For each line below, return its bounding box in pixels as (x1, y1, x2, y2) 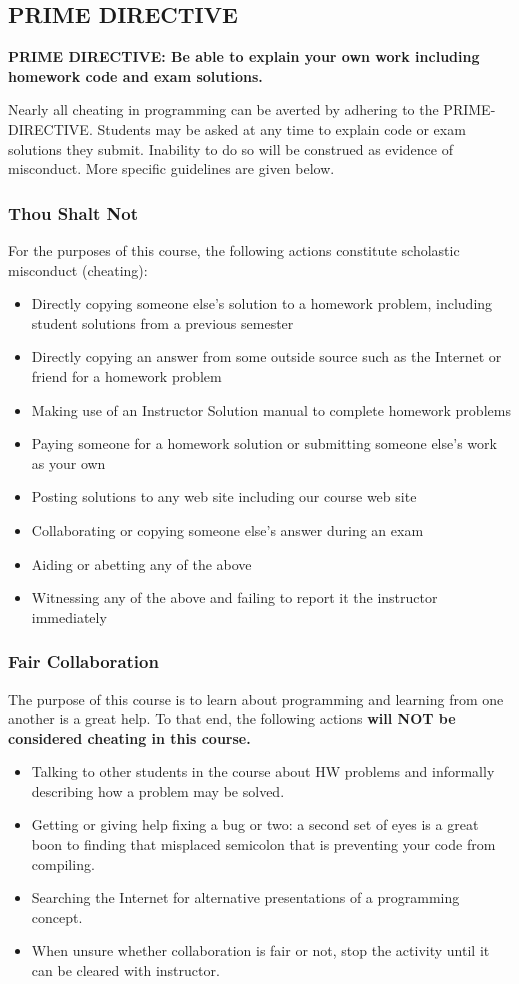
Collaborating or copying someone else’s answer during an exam (31, 519, 424, 540)
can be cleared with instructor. (31, 960, 220, 981)
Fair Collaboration (8, 649, 159, 674)
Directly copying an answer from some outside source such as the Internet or (31, 346, 502, 367)
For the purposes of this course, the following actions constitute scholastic (8, 239, 460, 260)
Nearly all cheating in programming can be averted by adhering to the (8, 99, 439, 120)
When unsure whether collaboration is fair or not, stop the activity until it (31, 940, 490, 961)
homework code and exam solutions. (8, 65, 263, 86)
